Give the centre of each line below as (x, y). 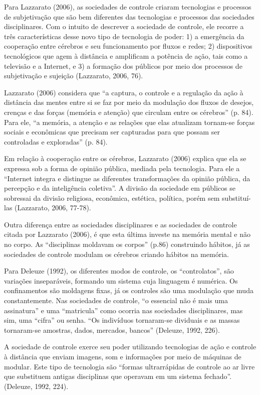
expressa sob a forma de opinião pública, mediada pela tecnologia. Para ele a (122, 168)
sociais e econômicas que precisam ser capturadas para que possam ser (112, 132)
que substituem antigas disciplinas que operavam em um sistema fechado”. (118, 376)
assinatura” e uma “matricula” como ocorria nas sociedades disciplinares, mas (123, 310)
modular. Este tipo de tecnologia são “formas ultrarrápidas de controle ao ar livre (129, 366)
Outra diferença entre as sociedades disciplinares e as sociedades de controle (120, 224)
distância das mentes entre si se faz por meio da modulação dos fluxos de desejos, (129, 102)
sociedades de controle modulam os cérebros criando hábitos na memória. (116, 254)
